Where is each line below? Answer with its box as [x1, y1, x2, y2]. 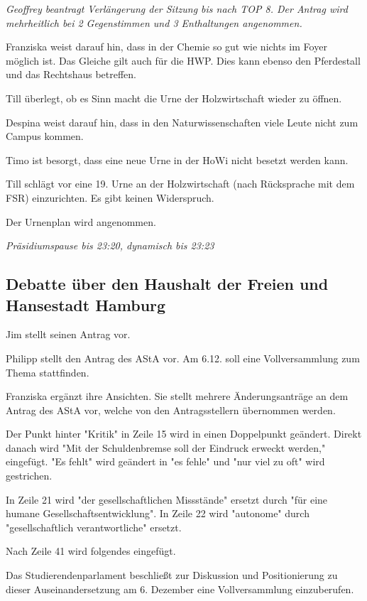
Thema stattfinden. [6, 364, 89, 379]
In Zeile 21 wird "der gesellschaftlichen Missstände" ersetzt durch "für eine [6, 492, 328, 507]
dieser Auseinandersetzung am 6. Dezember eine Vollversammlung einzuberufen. [6, 581, 354, 596]
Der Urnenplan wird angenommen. [6, 214, 156, 229]
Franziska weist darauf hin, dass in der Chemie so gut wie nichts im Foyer [6, 39, 327, 54]
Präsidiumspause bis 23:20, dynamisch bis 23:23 [6, 238, 214, 253]
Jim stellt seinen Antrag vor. [6, 327, 131, 342]
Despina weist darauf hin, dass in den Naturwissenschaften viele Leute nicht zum [6, 114, 358, 129]
